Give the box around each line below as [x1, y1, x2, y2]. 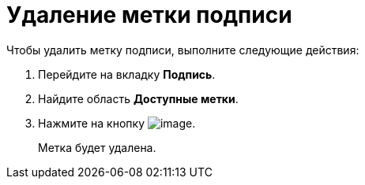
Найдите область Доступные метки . [38, 91, 239, 105]
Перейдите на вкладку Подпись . [38, 67, 216, 81]
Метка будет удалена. [38, 140, 156, 154]
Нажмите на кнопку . [38, 116, 196, 130]
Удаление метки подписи [6, 2, 292, 28]
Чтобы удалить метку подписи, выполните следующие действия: [6, 43, 359, 57]
